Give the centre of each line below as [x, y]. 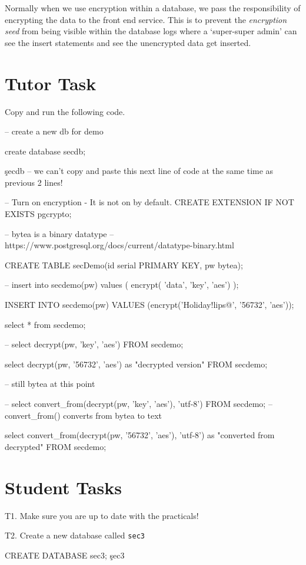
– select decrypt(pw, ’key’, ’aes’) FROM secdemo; [94, 344]
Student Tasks [63, 487]
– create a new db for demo [54, 131]
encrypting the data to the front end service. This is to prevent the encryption [146, 19]
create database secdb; [45, 151]
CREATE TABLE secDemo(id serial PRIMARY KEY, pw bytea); [124, 265]
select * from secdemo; [45, 324]
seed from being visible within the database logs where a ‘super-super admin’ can [151, 31]
